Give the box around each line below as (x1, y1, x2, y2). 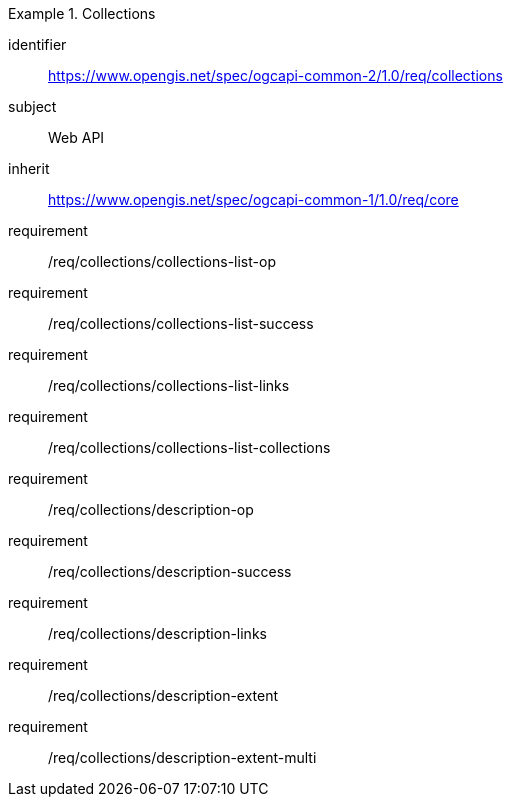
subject (8, 98, 57, 115)
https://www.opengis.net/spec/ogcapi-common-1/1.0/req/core (48, 191, 459, 208)
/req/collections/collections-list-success (48, 315, 314, 332)
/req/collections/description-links (48, 625, 267, 642)
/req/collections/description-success (48, 563, 292, 580)
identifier (8, 36, 67, 53)
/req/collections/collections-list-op (48, 253, 276, 270)
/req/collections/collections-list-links (48, 377, 290, 394)
